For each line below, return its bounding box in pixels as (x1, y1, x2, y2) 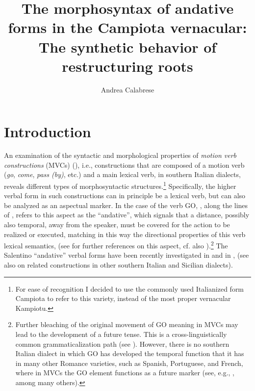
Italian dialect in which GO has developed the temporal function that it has (15, 348, 244, 359)
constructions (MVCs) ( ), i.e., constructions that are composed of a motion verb (4, 159, 245, 170)
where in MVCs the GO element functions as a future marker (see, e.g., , (15, 367, 234, 378)
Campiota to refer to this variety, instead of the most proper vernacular (15, 293, 231, 303)
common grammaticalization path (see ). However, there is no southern (15, 338, 229, 349)
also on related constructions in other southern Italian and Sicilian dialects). (4, 260, 233, 270)
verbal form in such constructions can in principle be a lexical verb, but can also (4, 190, 246, 201)
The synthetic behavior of (38, 36, 217, 57)
